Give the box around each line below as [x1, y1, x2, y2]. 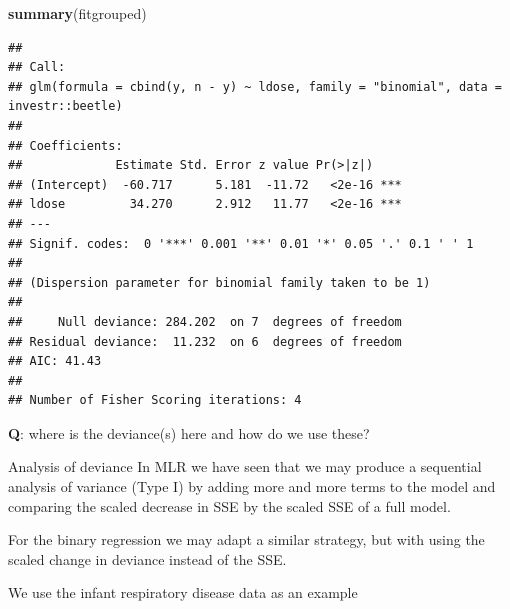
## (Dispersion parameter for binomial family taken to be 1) [8, 275, 431, 290]
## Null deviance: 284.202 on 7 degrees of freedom [8, 314, 402, 329]
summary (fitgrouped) [8, 3, 147, 23]
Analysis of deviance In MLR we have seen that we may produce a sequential [8, 456, 482, 477]
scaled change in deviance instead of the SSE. [8, 548, 287, 569]
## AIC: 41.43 [8, 354, 102, 369]
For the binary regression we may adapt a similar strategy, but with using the [8, 529, 485, 550]
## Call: [8, 60, 66, 75]
